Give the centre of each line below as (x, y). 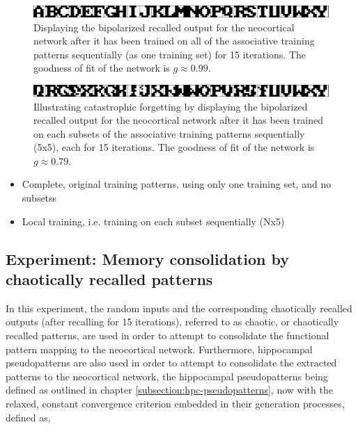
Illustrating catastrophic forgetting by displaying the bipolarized (171, 106)
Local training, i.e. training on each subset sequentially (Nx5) (153, 221)
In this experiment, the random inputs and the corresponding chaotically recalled (179, 308)
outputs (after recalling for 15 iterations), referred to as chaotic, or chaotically (172, 322)
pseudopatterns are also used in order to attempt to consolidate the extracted (171, 363)
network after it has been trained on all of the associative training (174, 41)
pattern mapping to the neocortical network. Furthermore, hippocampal (159, 349)
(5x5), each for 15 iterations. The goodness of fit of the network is (174, 147)
